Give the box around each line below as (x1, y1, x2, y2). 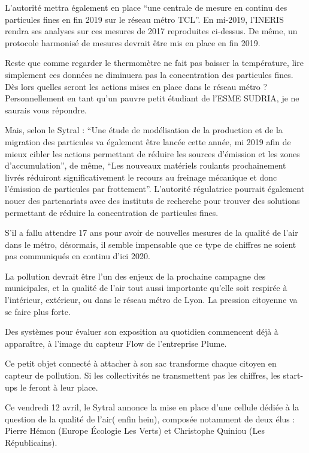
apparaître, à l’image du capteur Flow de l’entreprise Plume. (5, 337, 227, 349)
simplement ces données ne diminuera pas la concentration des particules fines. (5, 68, 293, 80)
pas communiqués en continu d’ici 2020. (5, 250, 150, 262)
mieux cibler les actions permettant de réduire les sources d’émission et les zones (5, 147, 300, 160)
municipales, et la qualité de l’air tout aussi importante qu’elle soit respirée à (5, 281, 287, 294)
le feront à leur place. (20, 380, 98, 393)
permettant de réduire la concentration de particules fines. (5, 206, 219, 218)
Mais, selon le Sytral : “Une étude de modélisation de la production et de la (5, 124, 283, 136)
